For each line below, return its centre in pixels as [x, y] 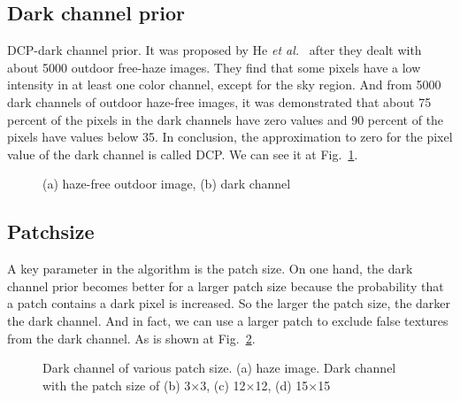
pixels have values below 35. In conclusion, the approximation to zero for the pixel [230, 137]
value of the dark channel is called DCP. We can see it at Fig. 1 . [183, 154]
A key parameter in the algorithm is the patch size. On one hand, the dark [210, 269]
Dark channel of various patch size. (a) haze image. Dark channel [219, 368]
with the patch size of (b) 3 [117, 385]
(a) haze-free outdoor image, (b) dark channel [167, 184]
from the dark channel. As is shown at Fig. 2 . [131, 338]
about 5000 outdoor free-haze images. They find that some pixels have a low [214, 67]
